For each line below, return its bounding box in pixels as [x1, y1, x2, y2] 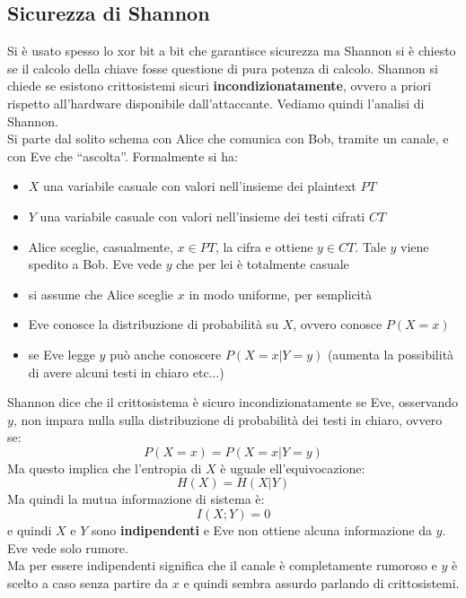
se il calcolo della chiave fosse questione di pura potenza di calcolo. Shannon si [7, 58, 438, 77]
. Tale [355, 237, 386, 256]
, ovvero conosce [293, 315, 382, 334]
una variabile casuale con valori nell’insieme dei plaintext [43, 177, 356, 195]
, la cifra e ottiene [215, 237, 313, 256]
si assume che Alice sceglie [28, 284, 174, 303]
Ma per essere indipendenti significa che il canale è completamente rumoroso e [7, 556, 437, 575]
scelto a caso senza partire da [7, 573, 169, 592]
